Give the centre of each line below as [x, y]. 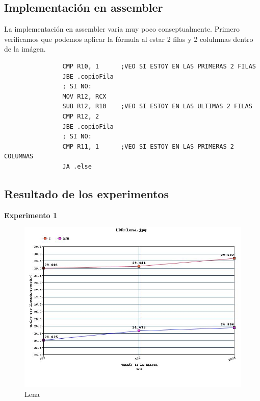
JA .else [77, 166]
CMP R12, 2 [81, 116]
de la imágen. [25, 49]
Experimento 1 [31, 215]
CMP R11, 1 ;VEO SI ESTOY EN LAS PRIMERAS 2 [148, 146]
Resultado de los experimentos [86, 193]
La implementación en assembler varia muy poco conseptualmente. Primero [122, 29]
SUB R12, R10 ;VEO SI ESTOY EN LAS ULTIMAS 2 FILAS [157, 107]
